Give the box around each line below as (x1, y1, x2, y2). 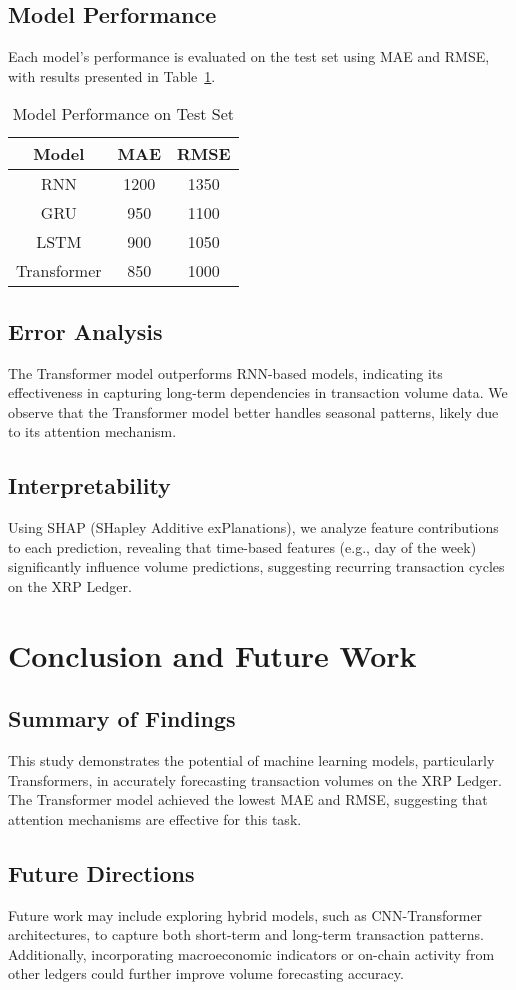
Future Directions (8, 857, 195, 888)
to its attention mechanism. (8, 421, 177, 442)
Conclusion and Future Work (8, 634, 417, 675)
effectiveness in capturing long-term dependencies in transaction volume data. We (8, 382, 508, 403)
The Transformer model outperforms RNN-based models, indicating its (8, 362, 443, 383)
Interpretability (8, 470, 171, 501)
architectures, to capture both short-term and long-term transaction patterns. (8, 924, 484, 945)
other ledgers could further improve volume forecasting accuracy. (8, 963, 404, 984)
